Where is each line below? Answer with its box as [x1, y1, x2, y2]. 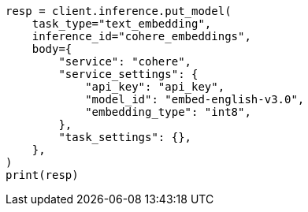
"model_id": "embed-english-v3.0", [85, 93, 305, 106]
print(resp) [6, 169, 79, 181]
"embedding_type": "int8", [85, 106, 251, 118]
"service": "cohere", [58, 55, 192, 68]
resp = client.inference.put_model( [6, 5, 232, 17]
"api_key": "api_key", [85, 80, 225, 93]
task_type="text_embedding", [32, 17, 212, 30]
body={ [32, 43, 72, 55]
